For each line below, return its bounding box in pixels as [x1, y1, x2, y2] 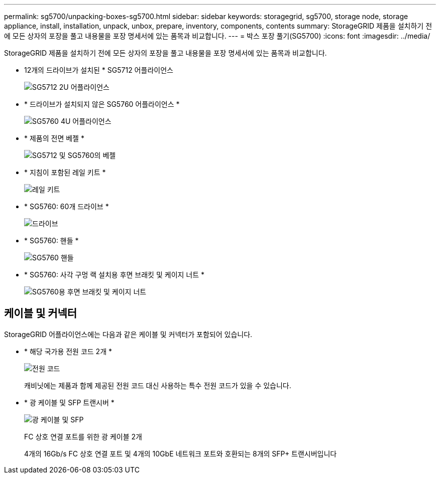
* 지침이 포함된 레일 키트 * [24, 168, 106, 177]
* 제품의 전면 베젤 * [24, 134, 84, 142]
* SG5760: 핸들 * [24, 236, 79, 245]
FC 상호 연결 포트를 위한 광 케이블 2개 [24, 432, 142, 441]
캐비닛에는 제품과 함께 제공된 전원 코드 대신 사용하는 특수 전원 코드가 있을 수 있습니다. [24, 381, 291, 390]
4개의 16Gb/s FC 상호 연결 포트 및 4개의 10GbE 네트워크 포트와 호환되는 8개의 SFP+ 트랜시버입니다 [24, 449, 337, 458]
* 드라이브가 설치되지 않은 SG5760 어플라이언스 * [24, 100, 180, 108]
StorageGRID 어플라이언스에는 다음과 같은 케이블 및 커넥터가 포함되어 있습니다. [4, 330, 253, 339]
